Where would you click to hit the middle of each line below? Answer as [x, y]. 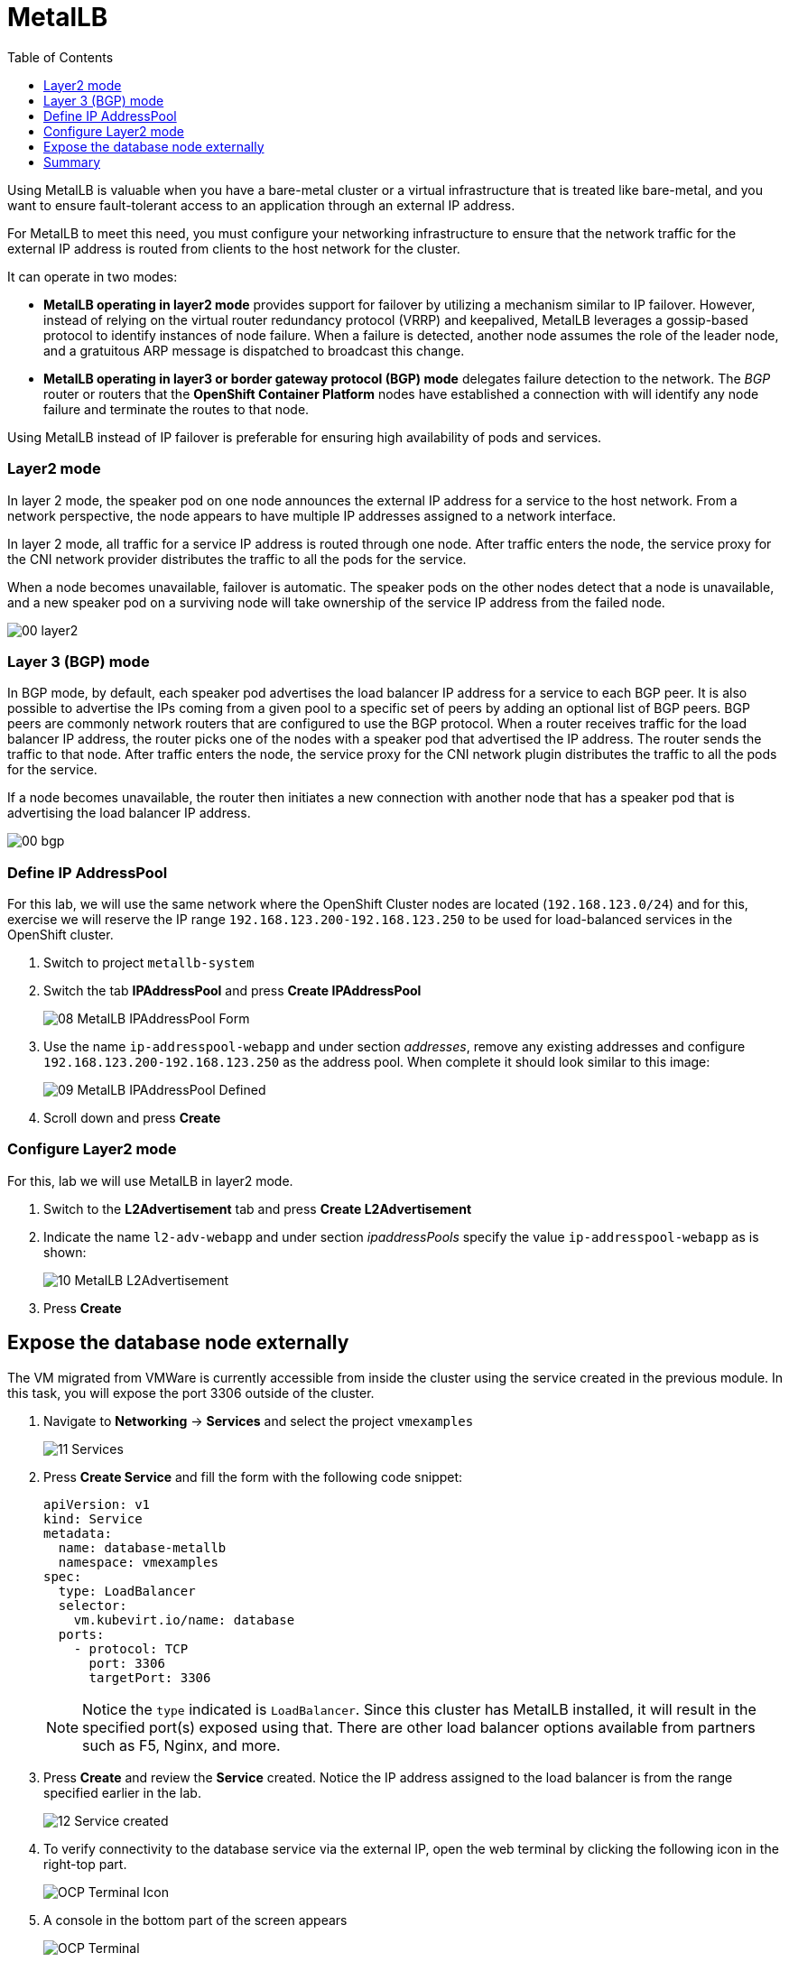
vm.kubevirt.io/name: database [184, 1620]
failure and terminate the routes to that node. [176, 409]
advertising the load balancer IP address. [129, 813]
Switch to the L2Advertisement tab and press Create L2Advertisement [258, 1208]
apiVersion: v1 [97, 1504]
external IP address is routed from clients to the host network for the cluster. [234, 248]
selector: [93, 1605]
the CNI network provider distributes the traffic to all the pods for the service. [237, 559]
